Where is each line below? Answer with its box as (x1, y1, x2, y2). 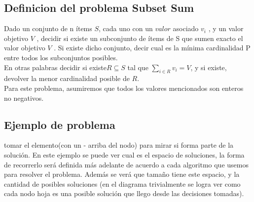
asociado (173, 23, 199, 34)
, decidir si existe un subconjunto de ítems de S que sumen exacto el (36, 33, 243, 43)
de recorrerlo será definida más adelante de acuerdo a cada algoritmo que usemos (4, 159, 249, 169)
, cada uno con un (99, 23, 153, 34)
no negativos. (4, 92, 44, 103)
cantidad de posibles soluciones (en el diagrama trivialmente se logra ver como (4, 178, 241, 189)
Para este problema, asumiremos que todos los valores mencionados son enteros (4, 82, 244, 93)
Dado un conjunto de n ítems (4, 23, 92, 34)
